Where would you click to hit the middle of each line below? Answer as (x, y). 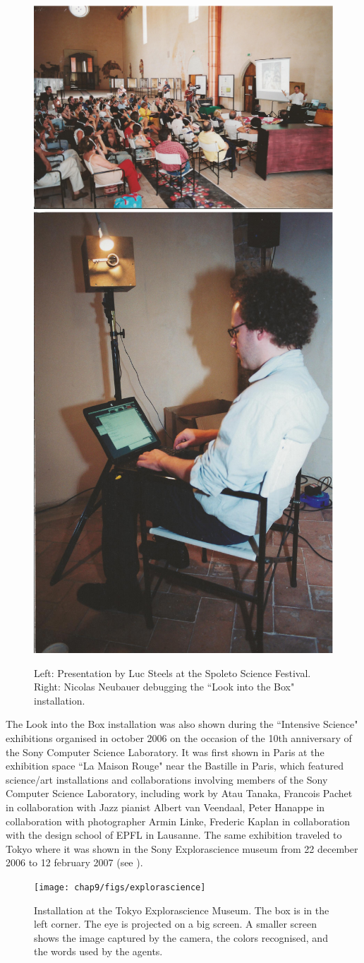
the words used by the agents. (98, 951)
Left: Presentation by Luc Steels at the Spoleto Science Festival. (172, 672)
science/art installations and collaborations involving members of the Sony (167, 779)
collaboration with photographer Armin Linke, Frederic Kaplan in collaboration (178, 821)
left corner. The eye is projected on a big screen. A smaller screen (176, 924)
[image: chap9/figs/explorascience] (120, 887)
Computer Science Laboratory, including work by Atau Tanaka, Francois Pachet (179, 793)
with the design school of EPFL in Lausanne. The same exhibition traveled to (174, 835)
